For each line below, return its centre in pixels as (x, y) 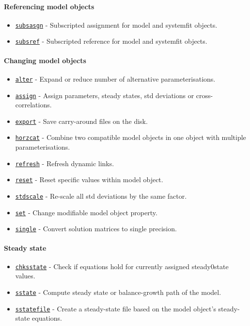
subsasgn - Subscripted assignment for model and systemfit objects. (116, 25)
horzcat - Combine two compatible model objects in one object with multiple (131, 137)
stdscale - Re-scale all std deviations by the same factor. (101, 196)
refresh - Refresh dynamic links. (65, 163)
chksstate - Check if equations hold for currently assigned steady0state (122, 266)
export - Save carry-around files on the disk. (81, 121)
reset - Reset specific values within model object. (89, 180)
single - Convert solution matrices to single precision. (96, 229)
